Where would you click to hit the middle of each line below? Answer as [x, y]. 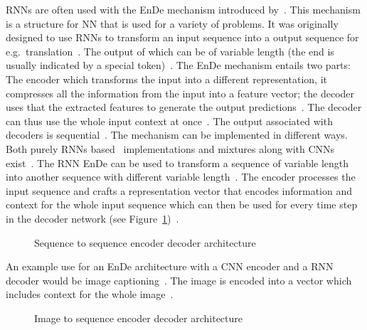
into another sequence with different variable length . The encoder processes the [181, 177]
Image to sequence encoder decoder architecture [139, 318]
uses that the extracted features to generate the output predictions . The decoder [184, 107]
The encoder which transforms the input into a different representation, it [166, 79]
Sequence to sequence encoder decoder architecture [145, 242]
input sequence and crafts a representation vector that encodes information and [179, 190]
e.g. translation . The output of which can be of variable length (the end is [170, 51]
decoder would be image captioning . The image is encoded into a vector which [179, 280]
